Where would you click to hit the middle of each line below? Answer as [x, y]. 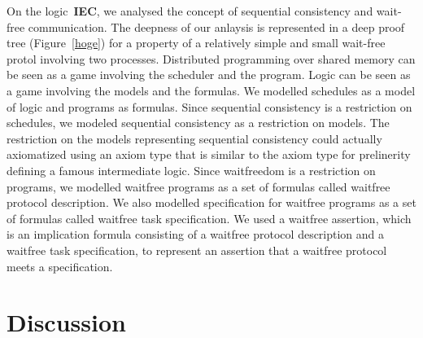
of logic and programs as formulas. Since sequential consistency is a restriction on [209, 106]
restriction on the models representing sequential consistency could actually [194, 138]
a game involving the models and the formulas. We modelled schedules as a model [211, 90]
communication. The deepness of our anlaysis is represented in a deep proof [216, 26]
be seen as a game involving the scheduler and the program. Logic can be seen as [209, 75]
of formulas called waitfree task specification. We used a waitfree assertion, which [209, 218]
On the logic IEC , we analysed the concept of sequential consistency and [190, 11]
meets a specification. [60, 266]
